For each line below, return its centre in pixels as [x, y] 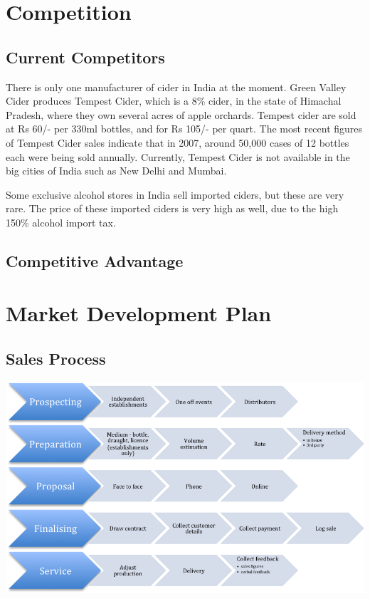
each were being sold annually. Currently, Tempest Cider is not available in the [178, 156]
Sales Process [56, 359]
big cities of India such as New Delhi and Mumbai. [116, 171]
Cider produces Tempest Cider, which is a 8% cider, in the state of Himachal [174, 101]
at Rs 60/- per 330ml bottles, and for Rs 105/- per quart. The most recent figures [184, 129]
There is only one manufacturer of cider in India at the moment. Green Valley [176, 87]
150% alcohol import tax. [61, 222]
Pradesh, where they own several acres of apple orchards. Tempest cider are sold [181, 114]
